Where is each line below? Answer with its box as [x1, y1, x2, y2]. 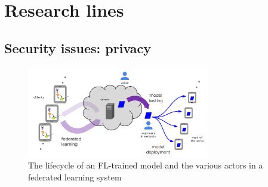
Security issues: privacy [4, 38, 152, 57]
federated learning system [28, 171, 122, 183]
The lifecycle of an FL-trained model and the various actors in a [28, 159, 263, 171]
